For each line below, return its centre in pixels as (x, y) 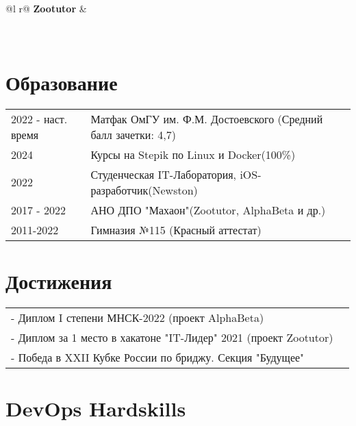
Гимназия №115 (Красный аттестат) (176, 229)
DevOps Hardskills (96, 409)
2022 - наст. (39, 118)
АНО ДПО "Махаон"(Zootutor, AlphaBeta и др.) (208, 210)
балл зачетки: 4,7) (133, 134)
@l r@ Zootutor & (46, 8)
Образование (62, 82)
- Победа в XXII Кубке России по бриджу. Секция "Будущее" (158, 358)
